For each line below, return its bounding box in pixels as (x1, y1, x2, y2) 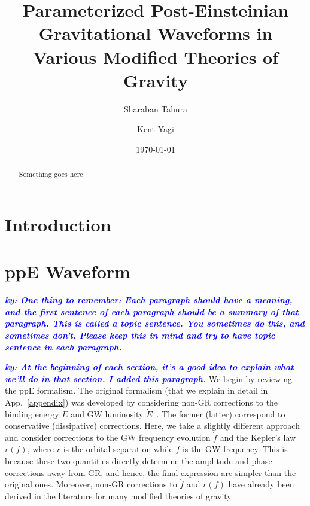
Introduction (5, 212, 111, 236)
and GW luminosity (71, 407, 144, 420)
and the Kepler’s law (220, 431, 296, 443)
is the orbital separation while (63, 443, 173, 455)
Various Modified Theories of (32, 44, 279, 69)
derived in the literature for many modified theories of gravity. (5, 489, 233, 502)
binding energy (5, 407, 59, 420)
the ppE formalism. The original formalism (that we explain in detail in (5, 384, 268, 397)
